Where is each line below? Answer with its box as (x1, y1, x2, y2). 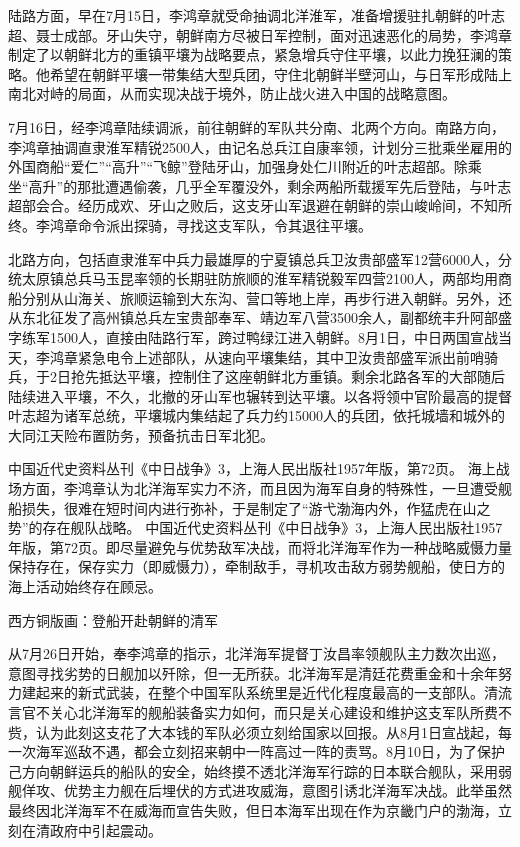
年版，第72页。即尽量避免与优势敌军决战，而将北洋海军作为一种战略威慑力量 (8, 536, 512, 557)
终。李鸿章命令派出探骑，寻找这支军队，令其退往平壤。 (8, 214, 372, 235)
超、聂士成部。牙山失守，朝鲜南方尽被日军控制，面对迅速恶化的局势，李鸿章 (8, 24, 512, 45)
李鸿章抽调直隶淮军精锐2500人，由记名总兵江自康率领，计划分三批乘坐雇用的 (8, 136, 512, 157)
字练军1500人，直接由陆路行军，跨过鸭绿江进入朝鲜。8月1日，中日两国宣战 (8, 326, 498, 347)
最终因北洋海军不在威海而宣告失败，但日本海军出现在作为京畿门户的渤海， (8, 799, 498, 820)
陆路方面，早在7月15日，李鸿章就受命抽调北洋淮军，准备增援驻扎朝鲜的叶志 (8, 5, 505, 25)
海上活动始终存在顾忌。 (8, 576, 162, 597)
